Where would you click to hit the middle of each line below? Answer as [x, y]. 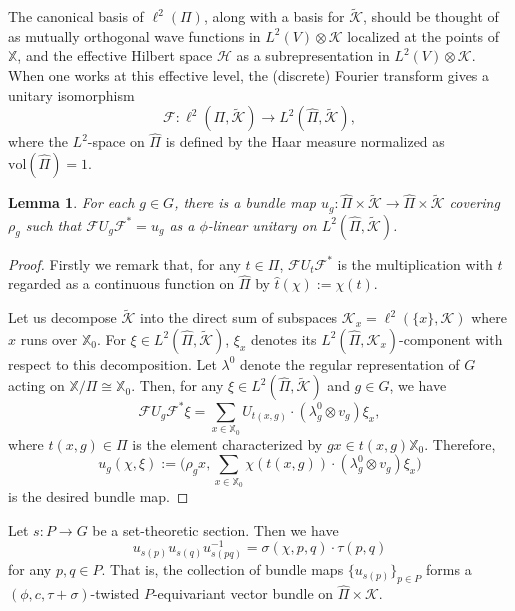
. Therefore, [460, 443]
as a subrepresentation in [313, 55]
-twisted [115, 593]
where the [38, 141]
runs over [49, 338]
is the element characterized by [227, 443]
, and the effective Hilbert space [115, 55]
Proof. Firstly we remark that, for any [124, 263]
